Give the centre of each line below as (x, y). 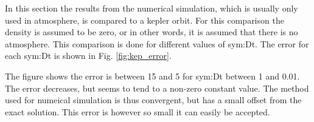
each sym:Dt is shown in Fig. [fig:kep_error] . (88, 56)
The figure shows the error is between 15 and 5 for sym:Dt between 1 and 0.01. (152, 76)
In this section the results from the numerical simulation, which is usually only (152, 8)
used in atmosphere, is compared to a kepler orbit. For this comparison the (145, 20)
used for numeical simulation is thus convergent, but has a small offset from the (153, 100)
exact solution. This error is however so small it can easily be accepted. (138, 111)
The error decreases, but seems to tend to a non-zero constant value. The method (157, 88)
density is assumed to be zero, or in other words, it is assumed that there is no (152, 32)
